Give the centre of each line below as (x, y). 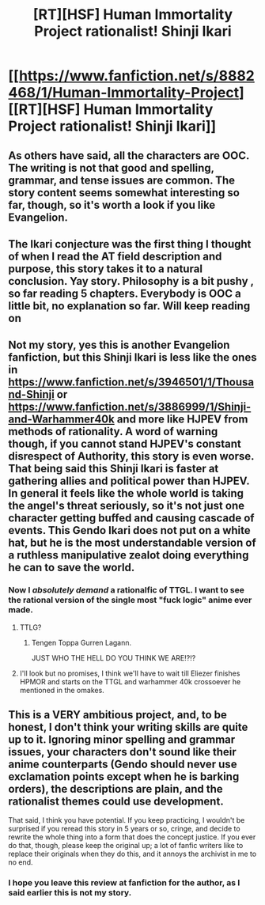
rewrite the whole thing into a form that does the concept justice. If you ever (132, 837)
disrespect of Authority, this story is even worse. (131, 456)
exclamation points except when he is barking (124, 777)
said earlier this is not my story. (70, 893)
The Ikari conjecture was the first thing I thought (130, 244)
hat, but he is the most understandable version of (132, 543)
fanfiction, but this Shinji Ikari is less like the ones (132, 358)
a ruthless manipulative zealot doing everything (129, 555)
